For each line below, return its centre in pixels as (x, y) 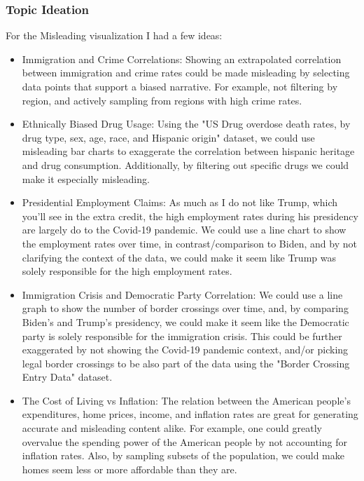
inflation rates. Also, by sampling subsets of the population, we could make (183, 455)
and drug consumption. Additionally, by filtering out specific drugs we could (185, 164)
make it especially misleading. (86, 178)
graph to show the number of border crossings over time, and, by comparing (185, 308)
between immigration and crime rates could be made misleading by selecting (186, 73)
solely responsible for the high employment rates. (127, 271)
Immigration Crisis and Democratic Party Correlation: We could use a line (182, 294)
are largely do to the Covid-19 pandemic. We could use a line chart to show (184, 230)
